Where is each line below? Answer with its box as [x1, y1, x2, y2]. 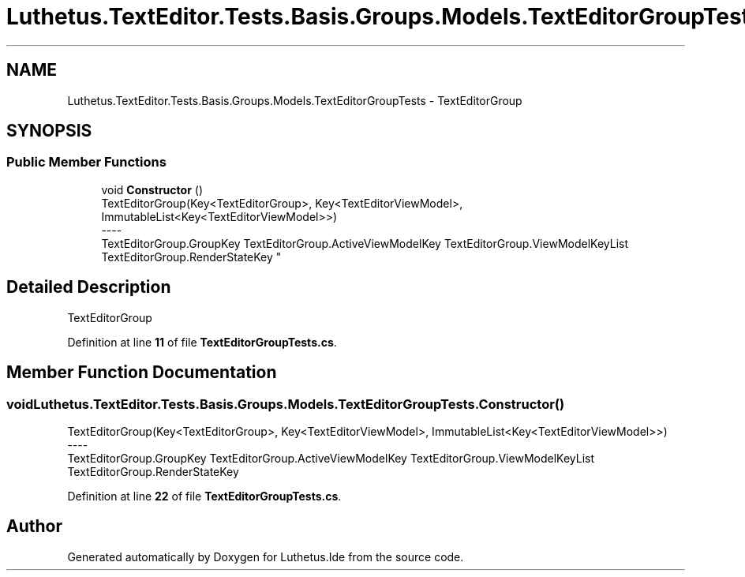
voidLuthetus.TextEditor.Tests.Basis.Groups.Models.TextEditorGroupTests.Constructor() [6, 395, 565, 412]
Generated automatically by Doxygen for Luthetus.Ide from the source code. [67, 549, 464, 564]
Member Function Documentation [6, 362, 277, 383]
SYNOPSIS [6, 121, 92, 141]
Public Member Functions [6, 154, 167, 170]
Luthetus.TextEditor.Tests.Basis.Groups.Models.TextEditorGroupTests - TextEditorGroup [67, 93, 522, 107]
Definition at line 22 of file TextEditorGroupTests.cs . [67, 489, 342, 503]
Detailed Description [6, 277, 171, 298]
